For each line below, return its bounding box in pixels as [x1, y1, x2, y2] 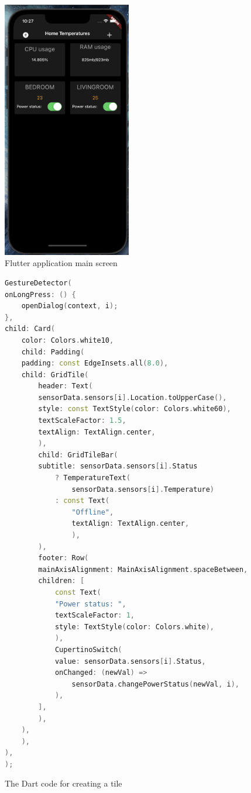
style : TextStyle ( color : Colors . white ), [54, 622, 215, 631]
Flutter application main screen [5, 257, 118, 269]
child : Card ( [5, 325, 55, 333]
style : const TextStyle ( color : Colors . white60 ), [38, 405, 231, 413]
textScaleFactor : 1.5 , [38, 416, 126, 425]
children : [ [38, 577, 85, 585]
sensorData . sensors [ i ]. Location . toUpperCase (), [38, 393, 227, 402]
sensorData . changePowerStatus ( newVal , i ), [71, 680, 239, 688]
